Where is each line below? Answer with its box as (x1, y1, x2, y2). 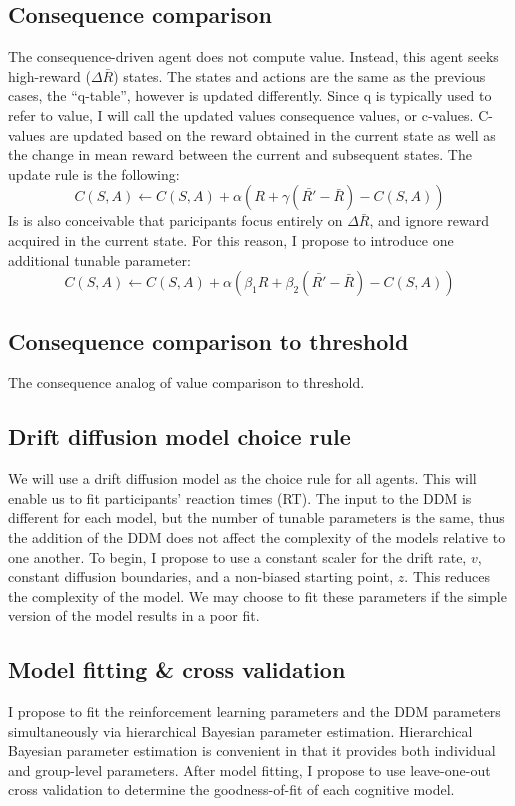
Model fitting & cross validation (8, 654, 346, 685)
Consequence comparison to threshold (8, 325, 409, 356)
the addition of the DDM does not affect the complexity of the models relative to (8, 526, 506, 547)
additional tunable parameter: (8, 249, 191, 270)
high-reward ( (8, 65, 91, 86)
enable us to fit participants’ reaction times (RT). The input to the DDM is (8, 487, 472, 508)
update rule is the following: (8, 163, 180, 184)
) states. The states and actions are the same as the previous (113, 65, 486, 86)
